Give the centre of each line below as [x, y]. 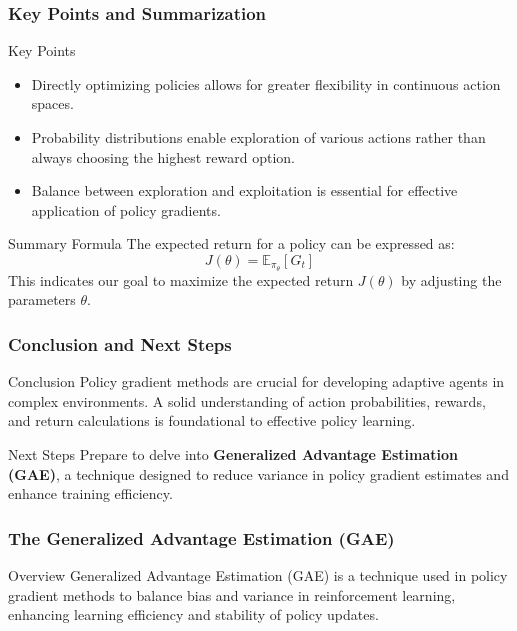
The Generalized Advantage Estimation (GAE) [201, 537]
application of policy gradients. [126, 209]
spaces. [52, 103]
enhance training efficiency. [90, 493]
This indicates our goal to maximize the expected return [181, 279]
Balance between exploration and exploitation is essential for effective [244, 190]
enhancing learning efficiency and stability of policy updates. [193, 614]
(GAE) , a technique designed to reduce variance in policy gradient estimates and [258, 473]
